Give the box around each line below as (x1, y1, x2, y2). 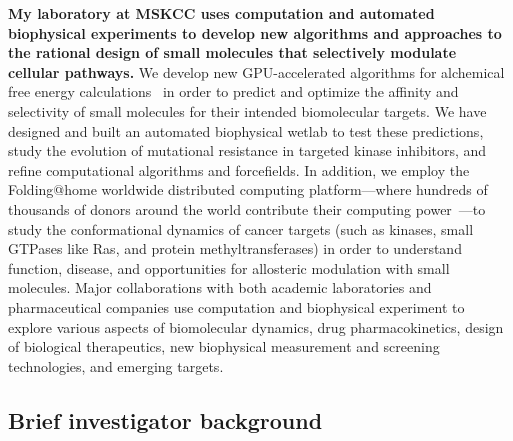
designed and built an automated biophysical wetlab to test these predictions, (8, 120, 484, 141)
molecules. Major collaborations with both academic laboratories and (8, 277, 432, 298)
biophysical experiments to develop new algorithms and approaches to (8, 22, 502, 43)
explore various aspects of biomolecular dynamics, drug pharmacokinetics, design (8, 316, 504, 337)
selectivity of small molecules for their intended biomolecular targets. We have (8, 100, 487, 121)
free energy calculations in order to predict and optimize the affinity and (8, 81, 459, 102)
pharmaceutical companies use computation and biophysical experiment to (8, 296, 465, 317)
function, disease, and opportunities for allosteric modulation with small (8, 257, 450, 278)
